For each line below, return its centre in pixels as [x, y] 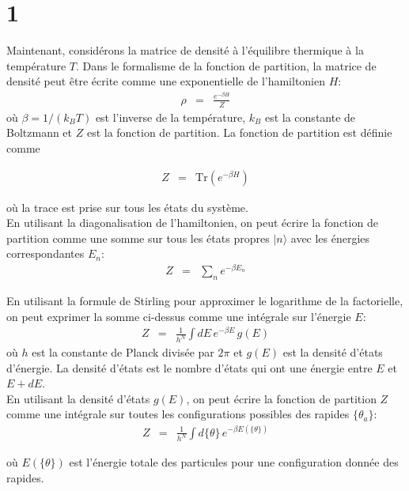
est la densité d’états [333, 352]
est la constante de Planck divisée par [123, 352]
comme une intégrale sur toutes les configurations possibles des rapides [178, 414]
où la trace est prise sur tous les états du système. [127, 207]
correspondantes [45, 253]
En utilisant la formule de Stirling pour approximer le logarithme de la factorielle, [205, 300]
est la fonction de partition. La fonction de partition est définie [239, 132]
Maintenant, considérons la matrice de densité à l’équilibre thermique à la [185, 50]
